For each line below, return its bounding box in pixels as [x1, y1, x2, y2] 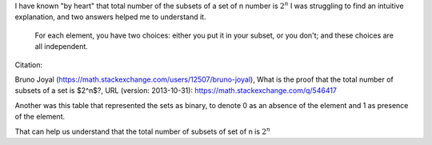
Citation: [14, 60, 43, 70]
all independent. [34, 42, 88, 51]
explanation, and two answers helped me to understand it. [14, 12, 206, 22]
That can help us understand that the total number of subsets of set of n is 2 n [14, 125, 271, 136]
